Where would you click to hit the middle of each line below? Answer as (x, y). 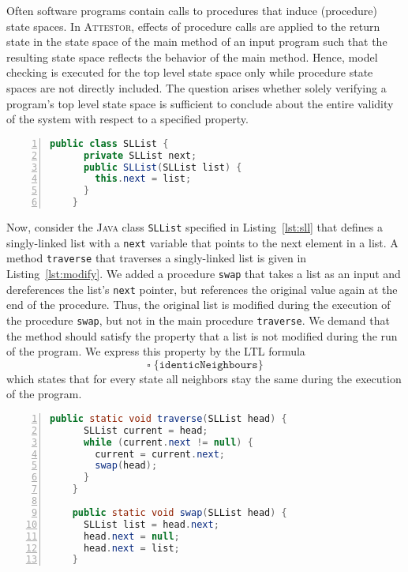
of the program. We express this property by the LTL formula (156, 351)
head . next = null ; (131, 536)
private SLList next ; (140, 155)
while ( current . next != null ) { (168, 442)
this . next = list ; (143, 179)
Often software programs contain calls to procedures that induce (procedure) (192, 10)
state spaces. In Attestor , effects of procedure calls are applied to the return (193, 26)
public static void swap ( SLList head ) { (180, 512)
